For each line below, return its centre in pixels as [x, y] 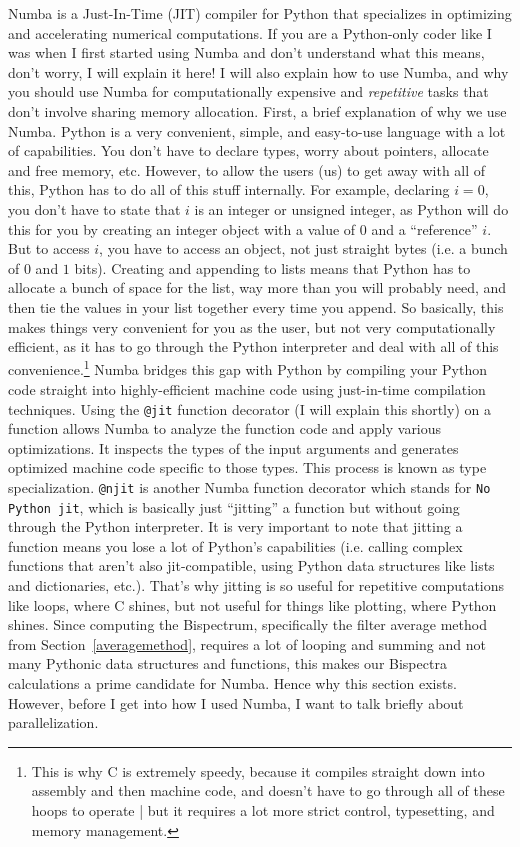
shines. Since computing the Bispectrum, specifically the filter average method [247, 624]
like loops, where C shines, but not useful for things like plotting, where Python [252, 604]
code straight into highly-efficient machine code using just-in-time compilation [247, 388]
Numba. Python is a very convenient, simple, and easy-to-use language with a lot [257, 130]
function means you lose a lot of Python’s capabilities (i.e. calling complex [235, 545]
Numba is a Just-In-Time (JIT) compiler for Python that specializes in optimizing [260, 13]
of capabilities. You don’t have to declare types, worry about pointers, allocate [248, 150]
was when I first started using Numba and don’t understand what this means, [246, 52]
